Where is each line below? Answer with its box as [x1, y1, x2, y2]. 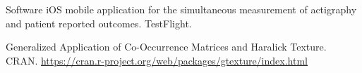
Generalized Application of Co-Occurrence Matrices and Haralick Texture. [6, 39, 327, 54]
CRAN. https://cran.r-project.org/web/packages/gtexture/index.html [6, 53, 308, 67]
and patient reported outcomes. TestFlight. [6, 15, 192, 30]
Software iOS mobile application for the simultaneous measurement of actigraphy [6, 2, 357, 16]
